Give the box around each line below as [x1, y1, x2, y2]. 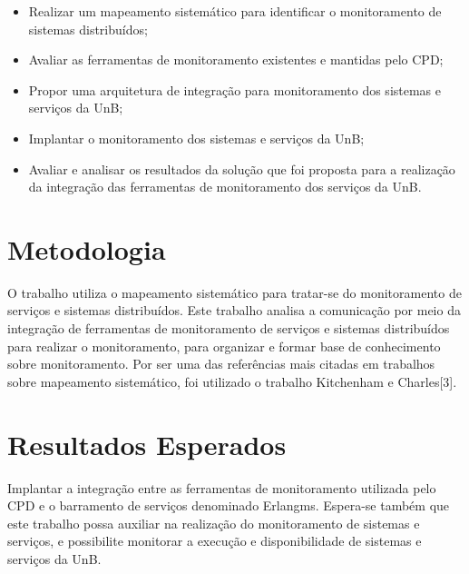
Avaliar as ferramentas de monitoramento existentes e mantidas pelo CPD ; [28, 50, 444, 69]
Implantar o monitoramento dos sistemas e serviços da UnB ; [28, 128, 365, 147]
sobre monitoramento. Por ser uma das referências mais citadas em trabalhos [7, 354, 435, 373]
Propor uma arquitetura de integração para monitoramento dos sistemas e [28, 80, 442, 99]
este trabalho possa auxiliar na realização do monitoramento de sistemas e [7, 513, 420, 532]
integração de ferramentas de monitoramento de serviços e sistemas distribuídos [7, 319, 450, 338]
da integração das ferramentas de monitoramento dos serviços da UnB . [28, 177, 422, 196]
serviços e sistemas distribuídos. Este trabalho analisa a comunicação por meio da [7, 301, 461, 320]
